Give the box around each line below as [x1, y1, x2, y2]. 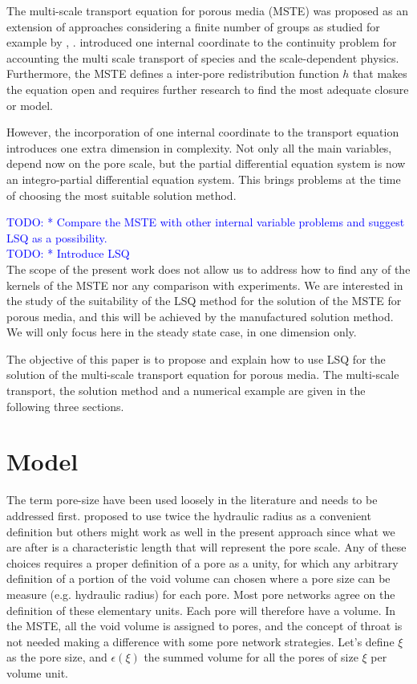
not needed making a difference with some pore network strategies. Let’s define [6, 633, 395, 649]
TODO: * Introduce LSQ [6, 245, 130, 262]
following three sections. [6, 397, 124, 414]
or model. [6, 96, 53, 113]
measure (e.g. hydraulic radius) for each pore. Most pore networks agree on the [6, 585, 395, 602]
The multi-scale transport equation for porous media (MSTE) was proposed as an [6, 2, 408, 18]
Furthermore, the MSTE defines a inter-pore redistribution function [6, 65, 339, 82]
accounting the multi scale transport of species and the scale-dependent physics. [6, 49, 399, 66]
